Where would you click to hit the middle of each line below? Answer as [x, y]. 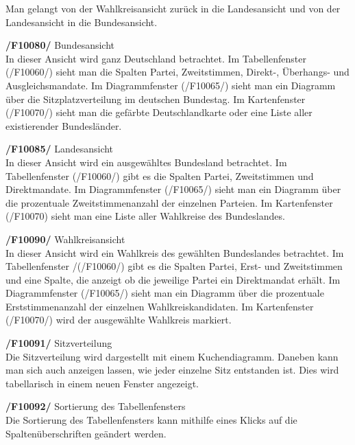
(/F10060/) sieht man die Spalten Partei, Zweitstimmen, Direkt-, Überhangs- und [177, 72]
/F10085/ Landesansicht [60, 149]
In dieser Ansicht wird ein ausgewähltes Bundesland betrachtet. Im [146, 162]
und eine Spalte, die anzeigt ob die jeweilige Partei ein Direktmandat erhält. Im [173, 279]
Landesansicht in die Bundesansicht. [82, 22]
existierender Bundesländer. [64, 125]
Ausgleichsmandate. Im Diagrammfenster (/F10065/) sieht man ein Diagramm [171, 85]
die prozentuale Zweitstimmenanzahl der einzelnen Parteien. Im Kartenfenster [169, 202]
